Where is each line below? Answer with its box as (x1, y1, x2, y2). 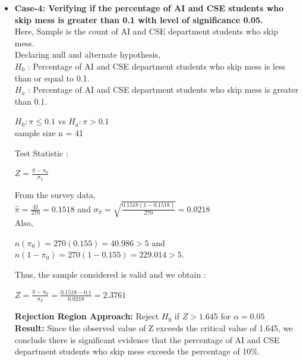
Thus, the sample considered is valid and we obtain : (14, 268, 206, 280)
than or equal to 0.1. (14, 71, 90, 84)
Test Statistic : (14, 146, 68, 159)
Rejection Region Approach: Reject (14, 310, 159, 322)
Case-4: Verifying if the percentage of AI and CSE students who (14, 2, 284, 14)
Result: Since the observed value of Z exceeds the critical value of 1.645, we (14, 321, 293, 334)
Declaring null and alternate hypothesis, (14, 48, 160, 61)
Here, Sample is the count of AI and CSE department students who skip (14, 25, 278, 37)
